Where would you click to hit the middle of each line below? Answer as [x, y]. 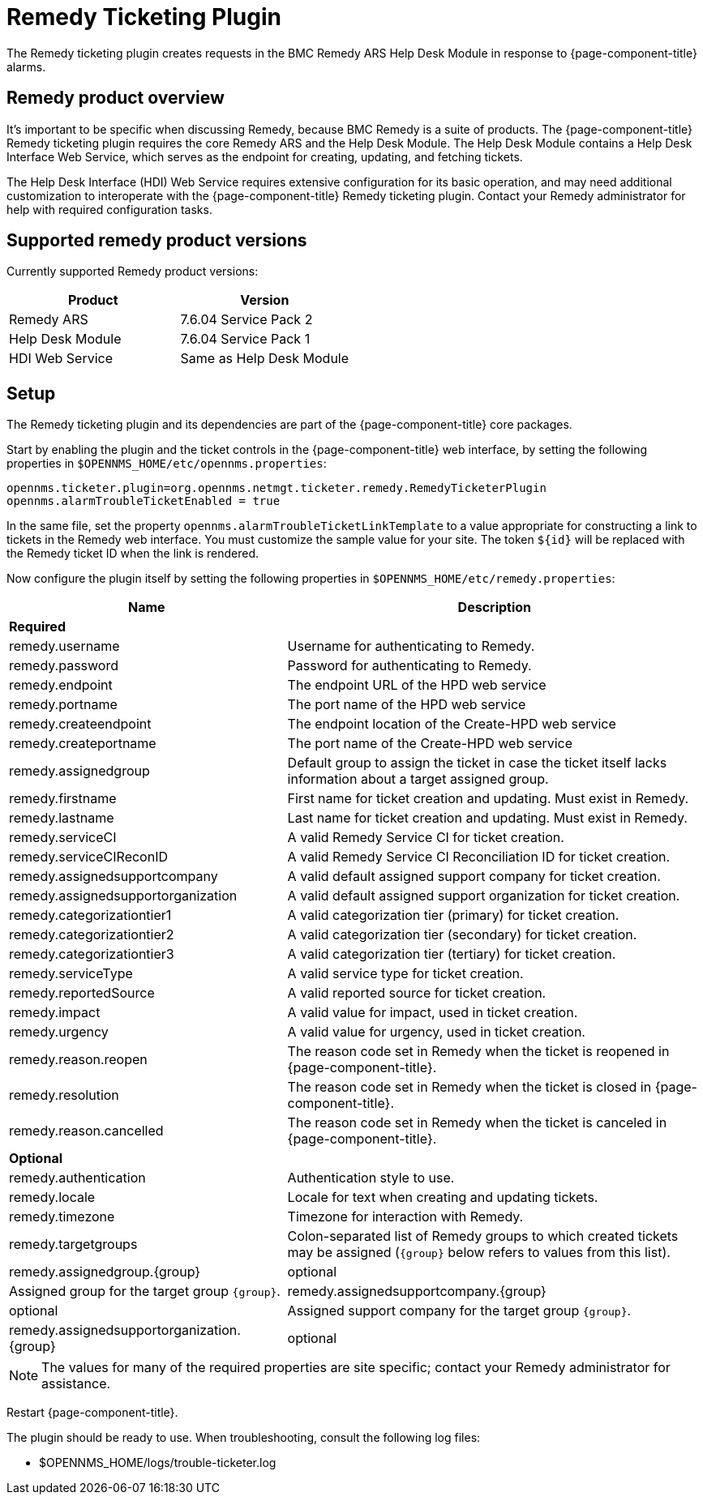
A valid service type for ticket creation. [405, 974]
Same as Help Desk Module [265, 359]
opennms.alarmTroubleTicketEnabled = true [144, 501]
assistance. [76, 1384]
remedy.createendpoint [80, 724]
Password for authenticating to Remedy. [409, 666]
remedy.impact [55, 1013]
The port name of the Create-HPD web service [430, 744]
